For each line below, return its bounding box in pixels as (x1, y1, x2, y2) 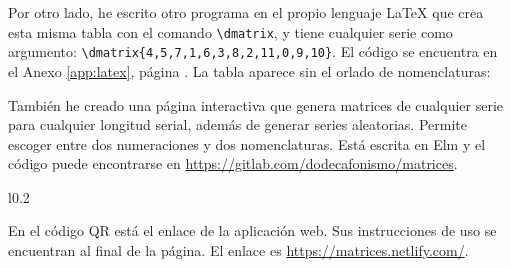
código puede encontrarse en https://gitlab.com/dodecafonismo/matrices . (8, 153, 458, 174)
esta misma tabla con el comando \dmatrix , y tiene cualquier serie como (8, 21, 453, 42)
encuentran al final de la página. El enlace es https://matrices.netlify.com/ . (8, 240, 469, 261)
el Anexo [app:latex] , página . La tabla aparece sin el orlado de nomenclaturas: (8, 60, 491, 81)
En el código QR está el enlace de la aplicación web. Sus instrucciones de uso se (8, 220, 497, 241)
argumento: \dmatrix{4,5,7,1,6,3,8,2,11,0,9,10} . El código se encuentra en (8, 41, 498, 62)
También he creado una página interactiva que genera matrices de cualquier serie (8, 94, 504, 115)
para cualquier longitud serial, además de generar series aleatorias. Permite (8, 114, 467, 135)
